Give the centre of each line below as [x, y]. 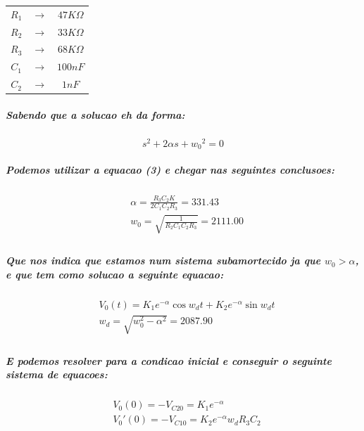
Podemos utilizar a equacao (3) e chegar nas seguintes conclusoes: [170, 169]
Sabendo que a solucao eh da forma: [95, 114]
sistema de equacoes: [57, 374]
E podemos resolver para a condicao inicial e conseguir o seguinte [169, 360]
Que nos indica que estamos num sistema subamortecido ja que [163, 260]
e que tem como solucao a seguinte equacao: [115, 274]
